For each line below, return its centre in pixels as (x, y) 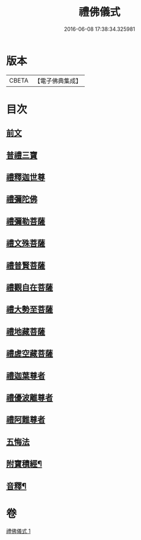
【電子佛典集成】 (58, 81)
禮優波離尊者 (30, 398)
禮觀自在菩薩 (30, 288)
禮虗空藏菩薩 (30, 354)
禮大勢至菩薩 (30, 310)
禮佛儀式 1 (18, 531)
